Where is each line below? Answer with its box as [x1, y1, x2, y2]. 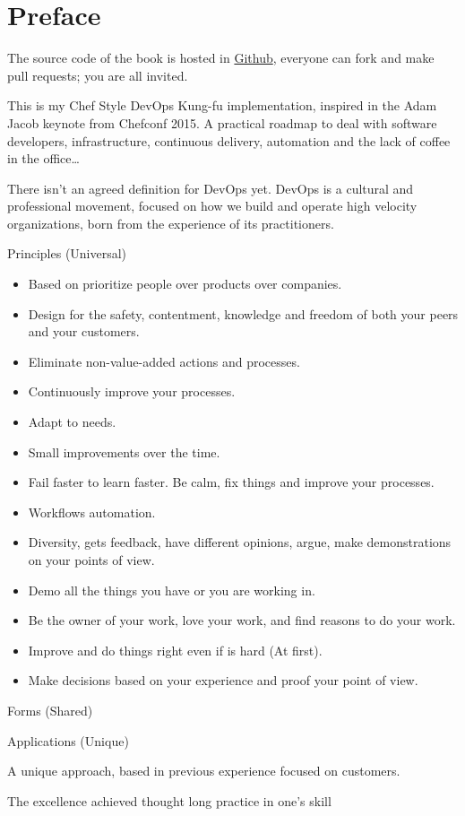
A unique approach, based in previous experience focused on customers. [7, 761, 400, 780]
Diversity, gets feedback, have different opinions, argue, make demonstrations [28, 533, 452, 551]
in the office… [7, 149, 80, 168]
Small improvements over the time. [28, 442, 220, 461]
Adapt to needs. [28, 412, 116, 431]
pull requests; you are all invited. [7, 65, 188, 84]
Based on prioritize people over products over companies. [28, 274, 342, 293]
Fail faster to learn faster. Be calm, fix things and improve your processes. [28, 473, 435, 491]
